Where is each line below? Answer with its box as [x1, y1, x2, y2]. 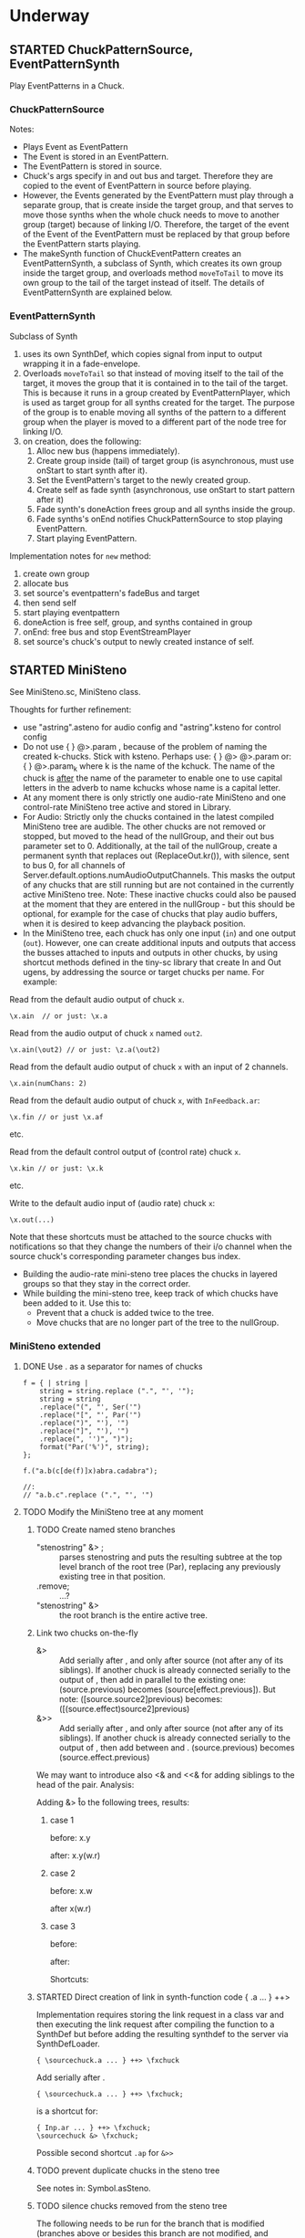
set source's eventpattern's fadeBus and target [22, 587, 200, 598]
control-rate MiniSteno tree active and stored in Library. [22, 802, 232, 813]
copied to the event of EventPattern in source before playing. [22, 180, 252, 192]
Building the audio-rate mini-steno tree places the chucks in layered [22, 1268, 278, 1279]
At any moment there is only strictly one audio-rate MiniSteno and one [22, 792, 287, 804]
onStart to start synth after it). [36, 465, 148, 476]
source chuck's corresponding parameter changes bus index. [9, 1251, 241, 1262]
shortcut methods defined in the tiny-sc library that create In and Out [22, 957, 282, 968]
